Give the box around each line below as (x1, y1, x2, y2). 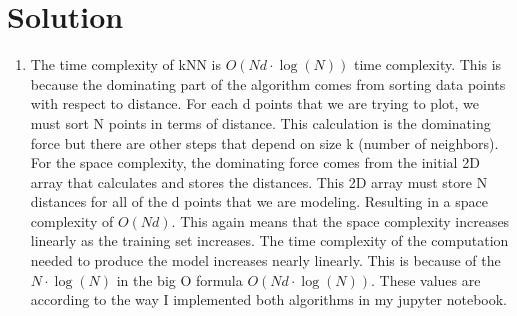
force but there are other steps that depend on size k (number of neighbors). (30, 132, 499, 153)
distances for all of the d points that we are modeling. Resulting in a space (30, 191, 488, 212)
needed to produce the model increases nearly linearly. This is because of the (30, 250, 501, 271)
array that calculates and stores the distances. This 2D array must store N (30, 171, 488, 192)
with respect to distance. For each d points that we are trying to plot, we (30, 93, 479, 114)
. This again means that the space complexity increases (171, 210, 510, 231)
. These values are (371, 269, 481, 290)
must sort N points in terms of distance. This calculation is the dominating (30, 112, 491, 133)
